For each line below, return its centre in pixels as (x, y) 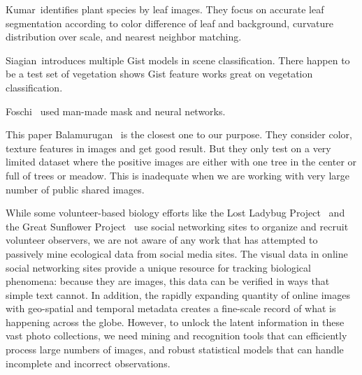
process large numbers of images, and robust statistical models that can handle (175, 350)
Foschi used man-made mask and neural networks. (116, 111)
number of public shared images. (75, 189)
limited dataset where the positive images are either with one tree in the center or (181, 162)
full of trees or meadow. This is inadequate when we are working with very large (178, 175)
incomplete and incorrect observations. (88, 363)
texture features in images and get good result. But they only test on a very (168, 148)
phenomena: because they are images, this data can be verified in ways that (168, 281)
